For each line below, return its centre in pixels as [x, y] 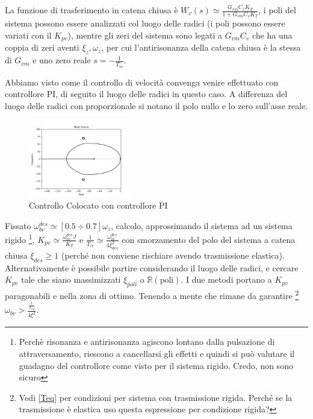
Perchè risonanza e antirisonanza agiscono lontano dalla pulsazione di [147, 342]
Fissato [18, 225]
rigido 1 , [20, 238]
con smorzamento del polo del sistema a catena [209, 239]
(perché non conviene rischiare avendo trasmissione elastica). [173, 255]
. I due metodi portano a [226, 279]
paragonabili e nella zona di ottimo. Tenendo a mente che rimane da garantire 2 [152, 294]
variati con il [28, 35]
